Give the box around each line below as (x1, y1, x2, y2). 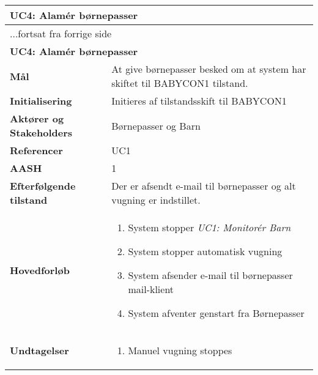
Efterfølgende (10, 179, 76, 193)
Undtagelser (10, 343, 69, 357)
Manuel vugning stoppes (128, 343, 232, 357)
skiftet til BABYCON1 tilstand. (111, 76, 248, 90)
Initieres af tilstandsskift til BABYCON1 (111, 94, 287, 108)
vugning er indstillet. (111, 193, 201, 207)
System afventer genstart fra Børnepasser (128, 306, 305, 320)
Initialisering (10, 94, 72, 108)
